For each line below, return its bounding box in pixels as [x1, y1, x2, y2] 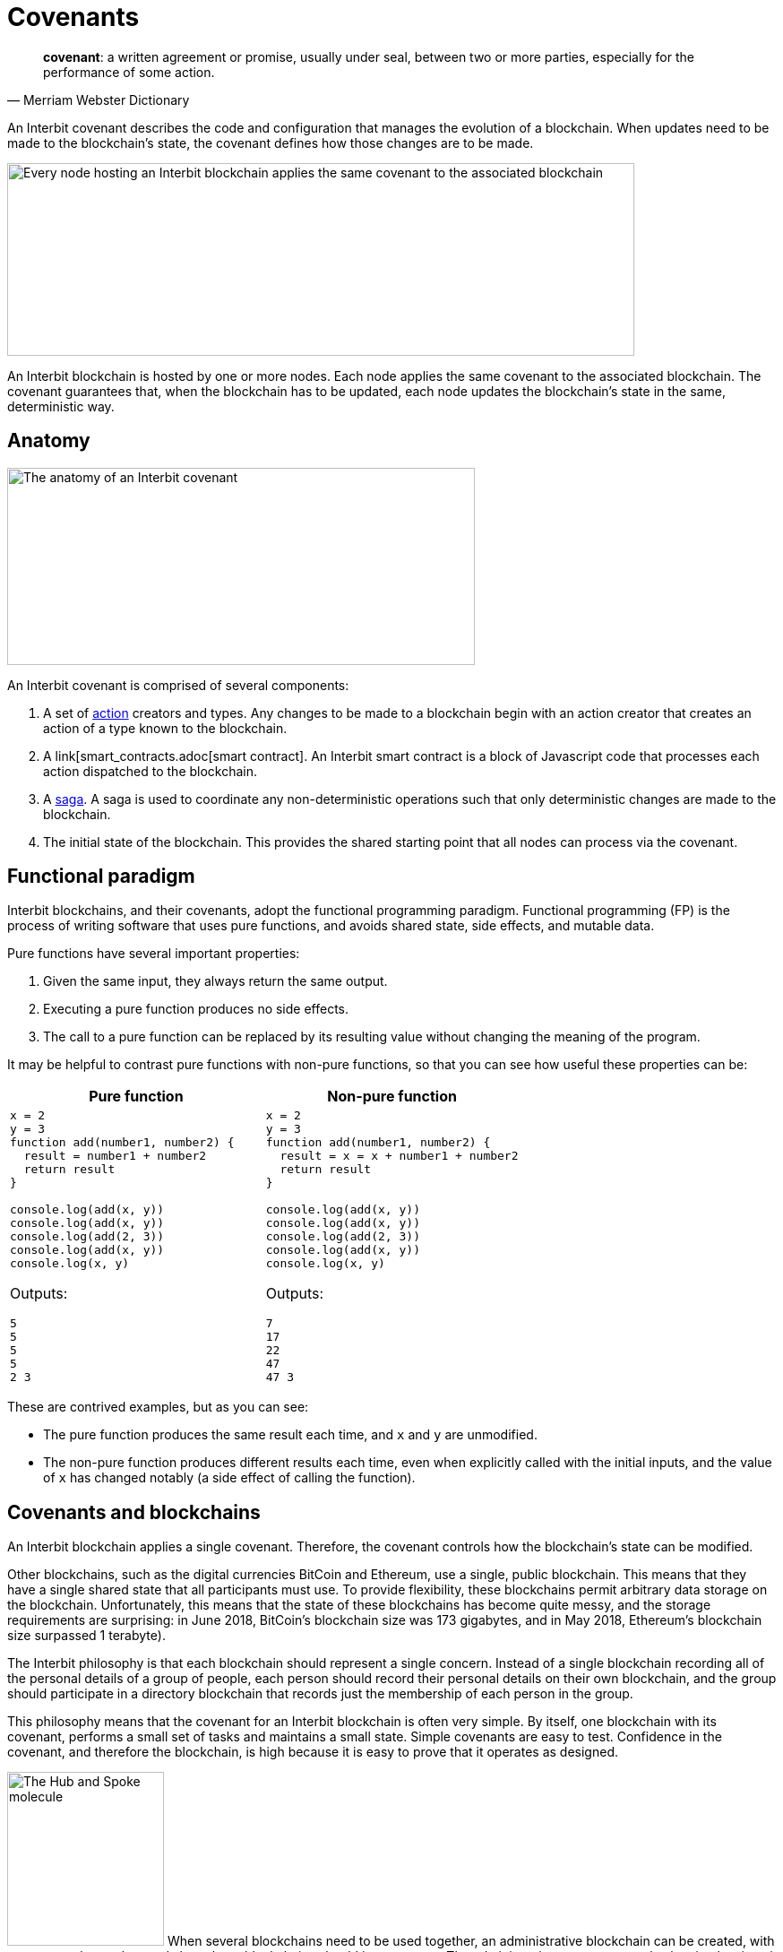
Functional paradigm [7, 865, 195, 888]
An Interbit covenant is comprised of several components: [7, 677, 349, 693]
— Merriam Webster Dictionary [7, 91, 190, 108]
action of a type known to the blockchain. [43, 720, 288, 736]
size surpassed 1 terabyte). [7, 1628, 166, 1644]
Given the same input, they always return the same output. [43, 973, 388, 989]
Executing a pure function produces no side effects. [43, 1001, 349, 1017]
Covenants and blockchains [7, 1500, 261, 1524]
